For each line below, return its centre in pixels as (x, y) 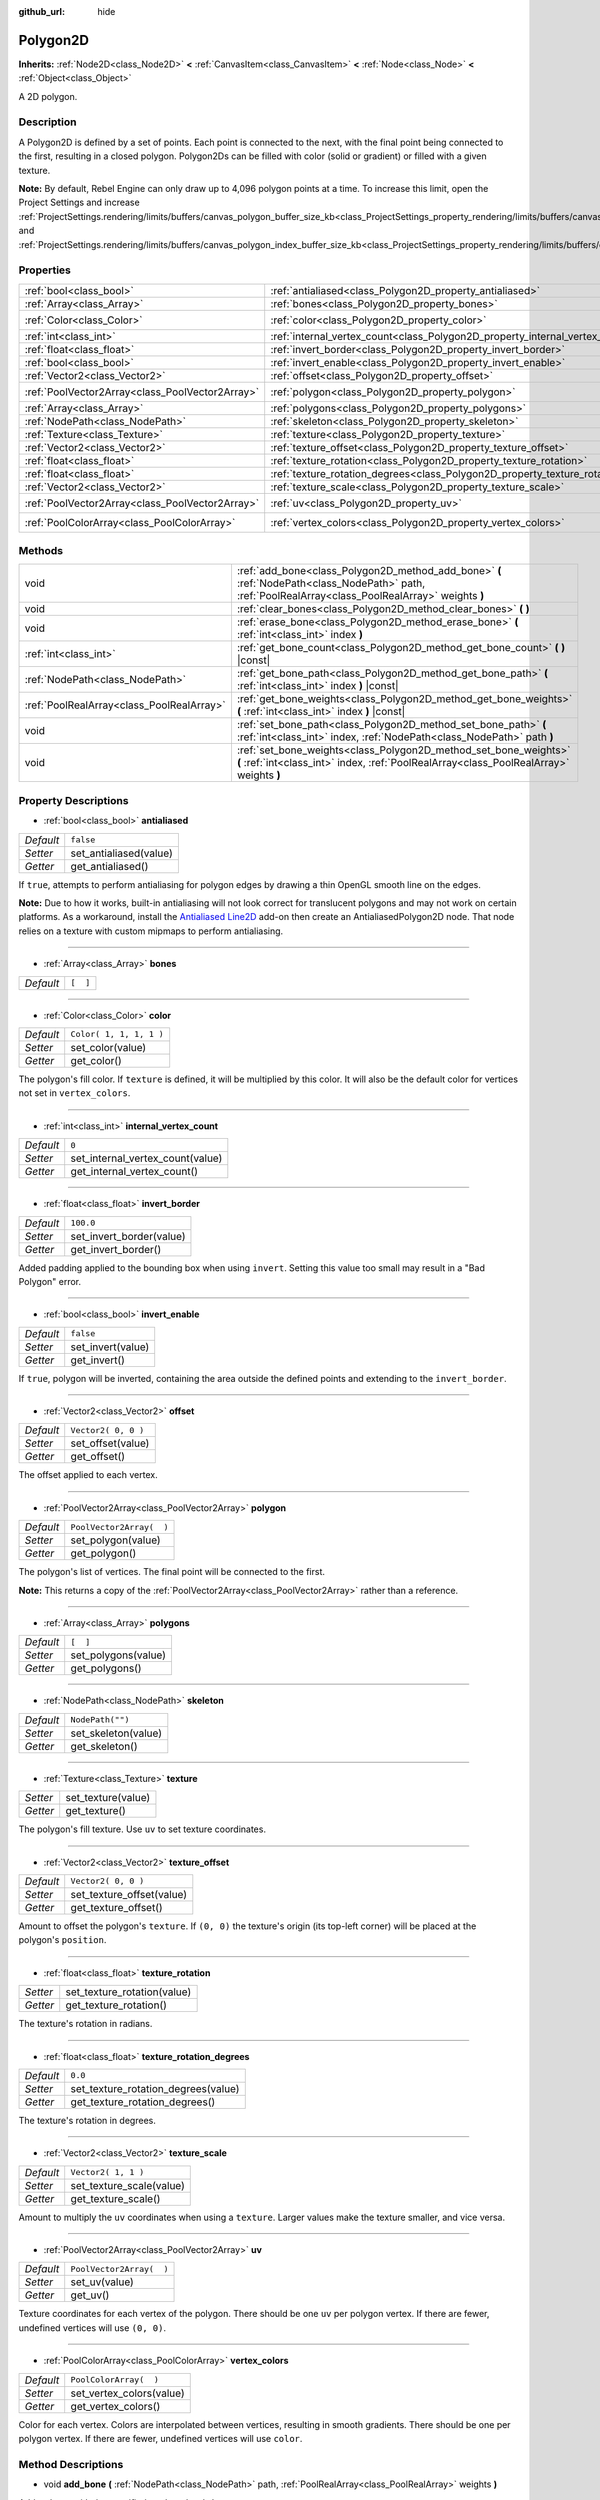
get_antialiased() (109, 866)
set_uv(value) (102, 2282)
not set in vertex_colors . (74, 1093)
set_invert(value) (110, 1347)
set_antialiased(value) (122, 853)
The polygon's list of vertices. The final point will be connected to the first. (171, 1572)
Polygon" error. (50, 1281)
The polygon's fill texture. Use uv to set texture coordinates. (142, 1829)
